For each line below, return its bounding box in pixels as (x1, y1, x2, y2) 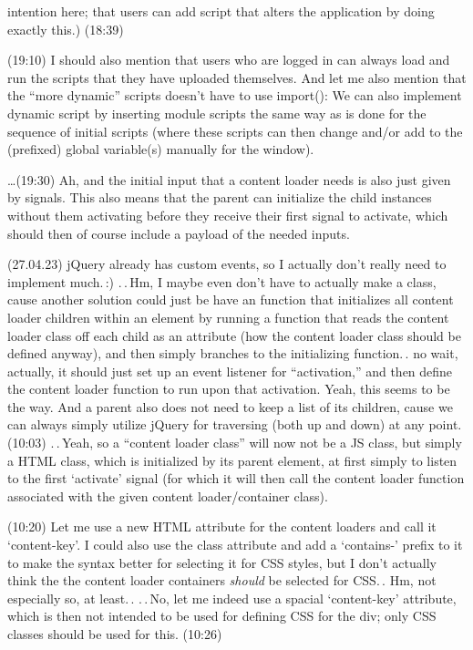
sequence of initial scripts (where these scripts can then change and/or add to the (7, 121, 463, 140)
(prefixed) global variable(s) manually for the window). (7, 139, 314, 159)
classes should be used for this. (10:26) (7, 624, 222, 643)
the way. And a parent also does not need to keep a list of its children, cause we (7, 397, 453, 416)
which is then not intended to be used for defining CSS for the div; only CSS (7, 606, 437, 625)
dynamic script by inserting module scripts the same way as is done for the (7, 103, 427, 122)
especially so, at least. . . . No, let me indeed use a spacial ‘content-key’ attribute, (7, 588, 457, 607)
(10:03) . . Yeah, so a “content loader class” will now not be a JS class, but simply (7, 433, 462, 452)
